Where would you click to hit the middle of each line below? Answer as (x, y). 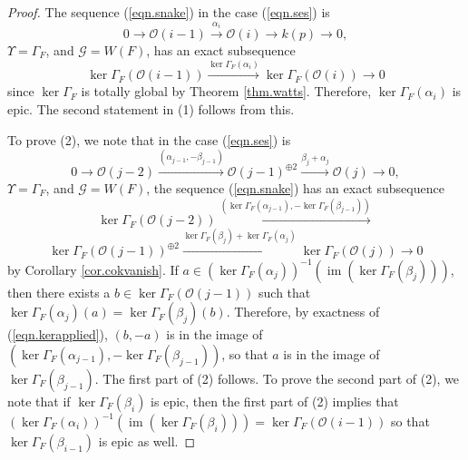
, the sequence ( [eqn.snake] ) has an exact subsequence (295, 188)
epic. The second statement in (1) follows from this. (151, 109)
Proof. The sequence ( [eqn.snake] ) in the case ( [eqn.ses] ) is (169, 12)
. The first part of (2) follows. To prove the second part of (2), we (277, 378)
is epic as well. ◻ (147, 440)
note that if (39, 401)
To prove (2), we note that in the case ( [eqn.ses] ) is (149, 139)
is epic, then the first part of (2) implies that (275, 401)
